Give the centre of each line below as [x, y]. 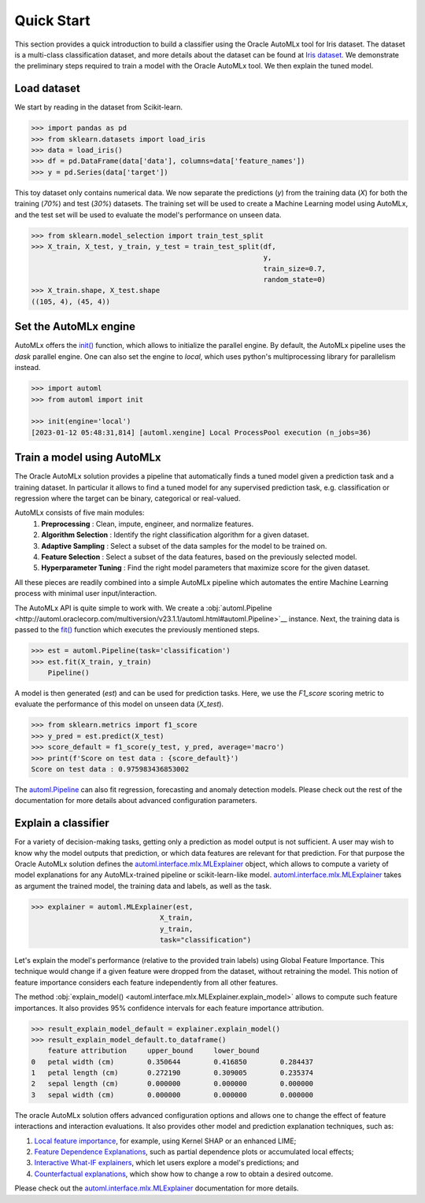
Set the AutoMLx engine [75, 327]
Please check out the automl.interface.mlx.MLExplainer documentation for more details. [157, 1188]
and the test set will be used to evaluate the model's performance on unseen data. [148, 215]
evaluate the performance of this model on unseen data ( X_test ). [119, 704]
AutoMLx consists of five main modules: [79, 513]
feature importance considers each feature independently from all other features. [146, 982]
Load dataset [47, 89]
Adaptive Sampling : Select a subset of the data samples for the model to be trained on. [184, 546]
